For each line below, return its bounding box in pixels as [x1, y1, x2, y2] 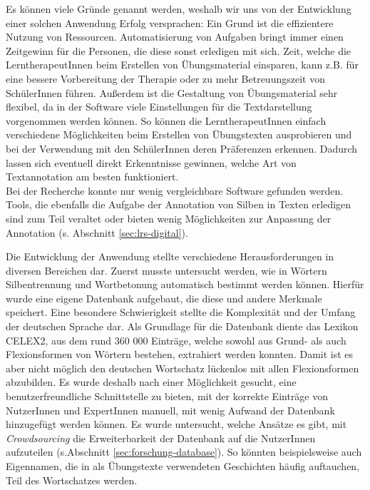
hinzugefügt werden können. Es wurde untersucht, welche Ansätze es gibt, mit [6, 417, 347, 432]
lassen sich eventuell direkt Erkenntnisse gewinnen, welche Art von [6, 155, 297, 170]
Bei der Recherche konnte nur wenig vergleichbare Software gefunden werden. [6, 183, 344, 198]
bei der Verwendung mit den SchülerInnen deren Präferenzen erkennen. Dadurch [6, 141, 358, 155]
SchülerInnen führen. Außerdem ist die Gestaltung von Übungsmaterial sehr [6, 85, 338, 100]
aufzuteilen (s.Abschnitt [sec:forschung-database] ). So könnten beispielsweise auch [6, 444, 362, 459]
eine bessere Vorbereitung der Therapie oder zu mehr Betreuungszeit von [6, 71, 325, 86]
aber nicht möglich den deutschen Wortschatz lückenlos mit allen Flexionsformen [6, 360, 359, 375]
